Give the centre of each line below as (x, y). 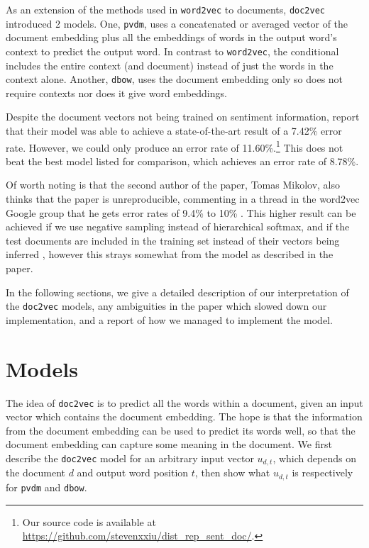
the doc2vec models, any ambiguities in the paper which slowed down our (166, 306)
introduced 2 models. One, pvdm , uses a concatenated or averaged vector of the (177, 23)
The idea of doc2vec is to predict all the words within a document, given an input (184, 402)
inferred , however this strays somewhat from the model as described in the (170, 254)
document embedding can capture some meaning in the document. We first (169, 444)
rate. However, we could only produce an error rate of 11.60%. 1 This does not (175, 146)
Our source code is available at (89, 521)
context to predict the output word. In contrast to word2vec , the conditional (172, 51)
